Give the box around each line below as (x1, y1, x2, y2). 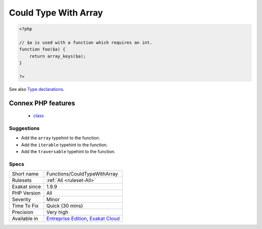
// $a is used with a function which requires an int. (19, 39, 152, 45)
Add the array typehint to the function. (21, 135, 100, 141)
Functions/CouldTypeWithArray (46, 171, 118, 177)
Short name (12, 171, 39, 177)
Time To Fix (12, 202, 39, 209)
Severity (12, 196, 31, 203)
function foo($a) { (19, 47, 65, 52)
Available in (12, 215, 38, 222)
